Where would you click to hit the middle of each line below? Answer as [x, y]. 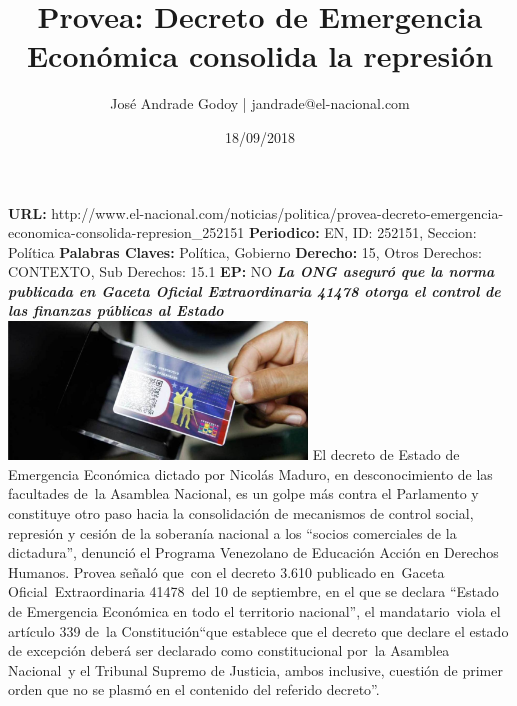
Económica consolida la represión [260, 55]
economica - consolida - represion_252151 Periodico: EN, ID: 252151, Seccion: [242, 232]
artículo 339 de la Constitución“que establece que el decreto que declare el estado [258, 630]
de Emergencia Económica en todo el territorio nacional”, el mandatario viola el [254, 610]
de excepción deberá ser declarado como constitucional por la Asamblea [229, 650]
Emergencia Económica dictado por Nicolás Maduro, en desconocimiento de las [250, 473]
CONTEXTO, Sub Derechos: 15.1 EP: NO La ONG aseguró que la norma [251, 271]
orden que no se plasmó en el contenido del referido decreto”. [194, 689]
